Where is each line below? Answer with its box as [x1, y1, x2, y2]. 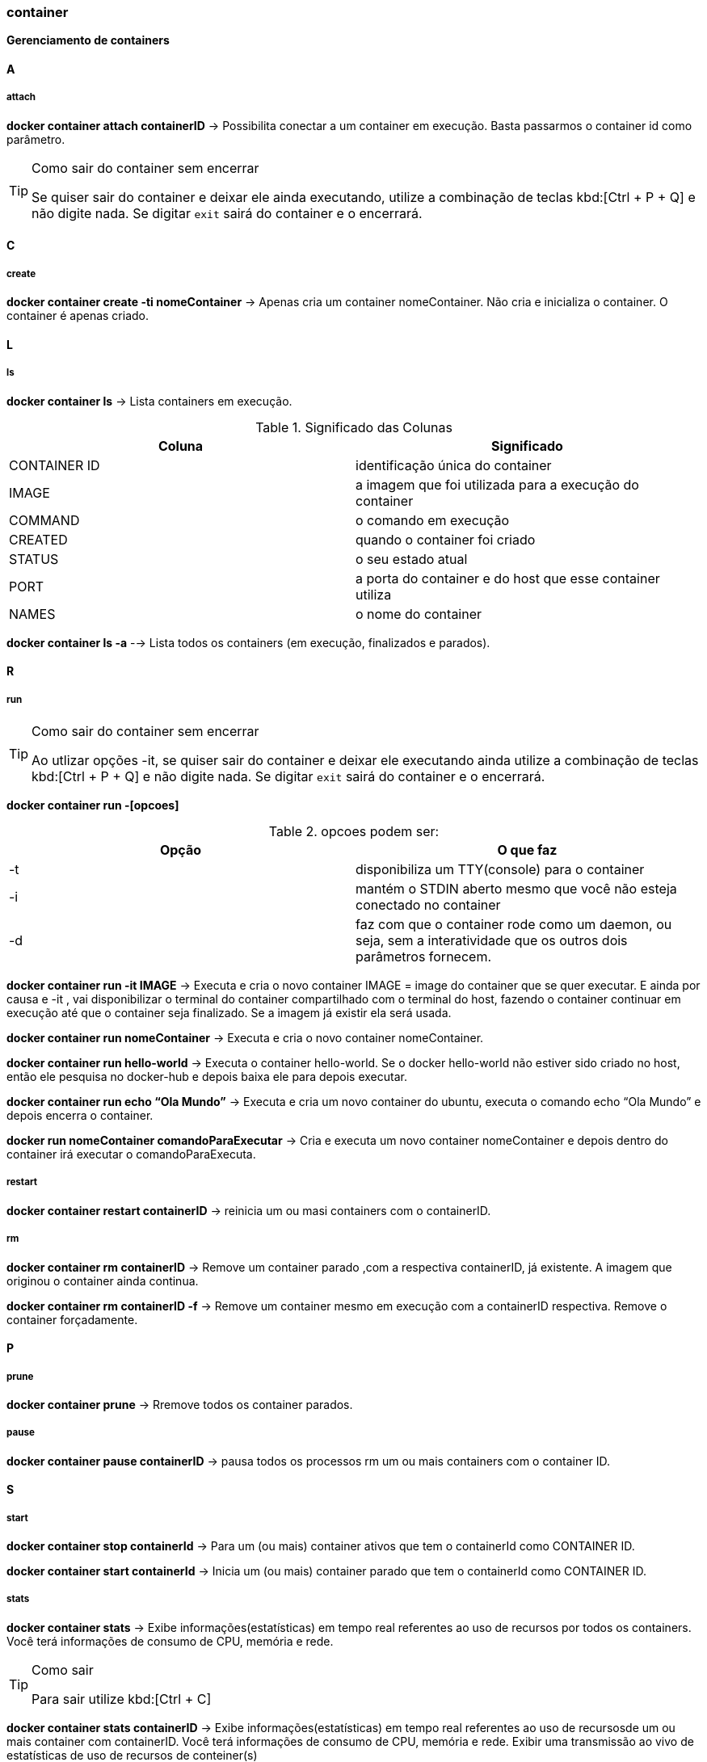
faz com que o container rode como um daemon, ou [356, 915, 672, 932]
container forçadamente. [6, 1312, 138, 1327]
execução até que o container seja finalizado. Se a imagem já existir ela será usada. [6, 1005, 452, 1020]
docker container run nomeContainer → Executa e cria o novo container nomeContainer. [6, 1030, 484, 1045]
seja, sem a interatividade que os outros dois [356, 931, 628, 948]
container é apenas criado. [6, 309, 149, 323]
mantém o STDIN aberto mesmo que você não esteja [356, 880, 677, 897]
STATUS [9, 550, 59, 567]
